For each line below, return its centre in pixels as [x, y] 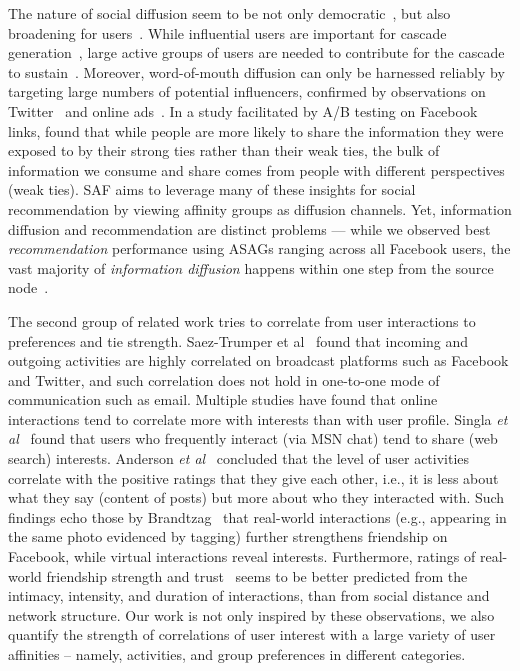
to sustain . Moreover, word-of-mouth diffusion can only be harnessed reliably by [256, 71]
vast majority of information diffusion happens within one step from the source [251, 267]
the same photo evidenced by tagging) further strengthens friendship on [228, 536]
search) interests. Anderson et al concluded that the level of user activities [239, 458]
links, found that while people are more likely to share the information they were [256, 130]
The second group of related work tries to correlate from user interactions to [242, 320]
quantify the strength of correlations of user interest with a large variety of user [252, 634]
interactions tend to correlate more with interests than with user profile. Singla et [258, 418]
